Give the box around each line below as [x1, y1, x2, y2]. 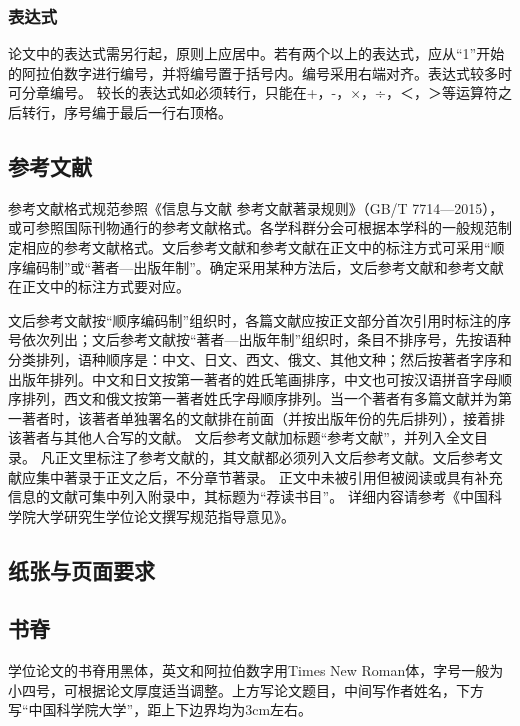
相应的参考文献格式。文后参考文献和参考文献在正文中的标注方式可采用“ [21, 236, 491, 257]
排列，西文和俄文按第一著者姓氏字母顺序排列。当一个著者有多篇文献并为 [21, 388, 498, 409]
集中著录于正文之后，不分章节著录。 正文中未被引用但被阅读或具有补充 [35, 466, 503, 487]
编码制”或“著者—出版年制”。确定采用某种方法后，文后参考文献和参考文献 [21, 256, 504, 277]
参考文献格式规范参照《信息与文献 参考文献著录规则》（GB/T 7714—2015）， [8, 197, 504, 218]
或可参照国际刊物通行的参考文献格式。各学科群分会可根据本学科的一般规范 [8, 217, 498, 238]
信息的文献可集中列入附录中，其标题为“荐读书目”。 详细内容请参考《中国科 [8, 486, 502, 507]
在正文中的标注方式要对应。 [8, 276, 190, 297]
